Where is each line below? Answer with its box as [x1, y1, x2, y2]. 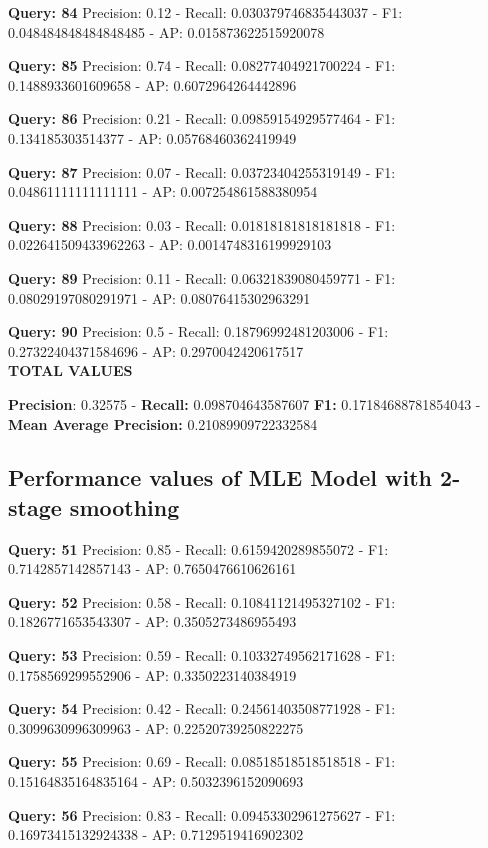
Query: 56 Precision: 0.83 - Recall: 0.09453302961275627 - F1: [8, 804, 396, 825]
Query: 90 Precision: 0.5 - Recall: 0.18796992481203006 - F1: [8, 321, 389, 342]
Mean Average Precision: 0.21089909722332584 [8, 413, 318, 434]
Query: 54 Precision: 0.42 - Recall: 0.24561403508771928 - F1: [8, 698, 396, 719]
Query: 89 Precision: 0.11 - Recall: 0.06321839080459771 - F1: [8, 267, 396, 288]
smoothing [69, 491, 180, 522]
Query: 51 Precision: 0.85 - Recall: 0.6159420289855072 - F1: [8, 538, 389, 559]
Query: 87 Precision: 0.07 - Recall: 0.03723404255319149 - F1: [8, 161, 396, 182]
